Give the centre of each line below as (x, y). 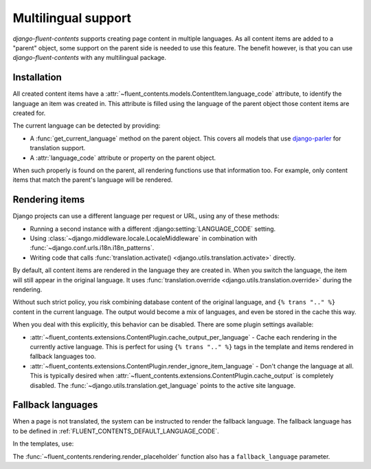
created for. (29, 113)
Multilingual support (72, 18)
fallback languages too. (63, 356)
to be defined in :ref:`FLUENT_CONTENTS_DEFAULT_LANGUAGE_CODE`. (116, 431)
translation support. (58, 148)
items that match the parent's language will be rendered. (93, 180)
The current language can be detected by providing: (87, 126)
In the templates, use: (43, 444)
